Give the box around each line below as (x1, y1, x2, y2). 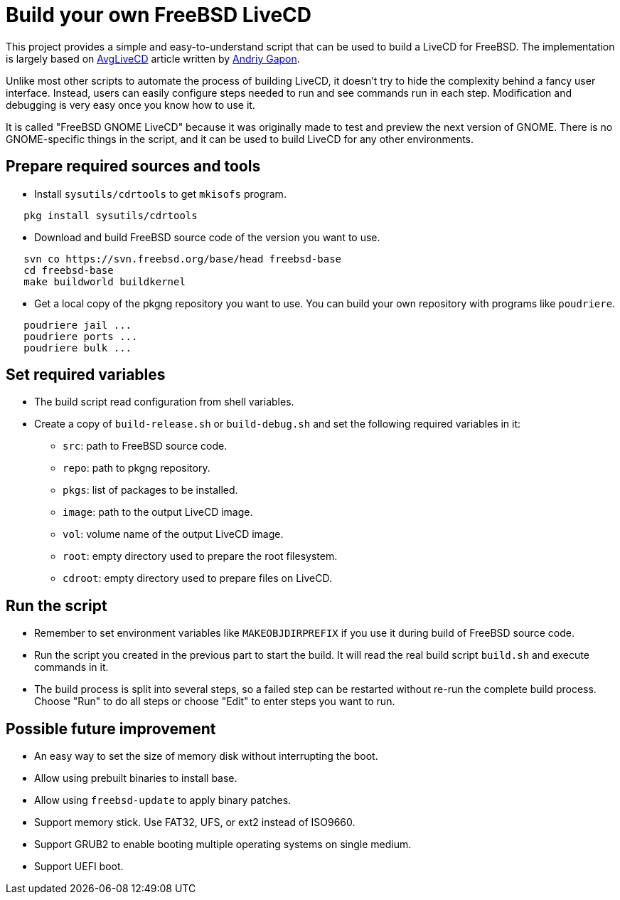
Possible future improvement (6, 719, 216, 738)
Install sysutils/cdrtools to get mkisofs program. (34, 187, 287, 200)
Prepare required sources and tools (6, 157, 261, 176)
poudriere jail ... (23, 319, 132, 331)
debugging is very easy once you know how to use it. (6, 98, 255, 111)
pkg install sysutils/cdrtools (23, 209, 198, 221)
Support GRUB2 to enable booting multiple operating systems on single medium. (34, 838, 412, 851)
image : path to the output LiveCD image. (63, 506, 253, 519)
